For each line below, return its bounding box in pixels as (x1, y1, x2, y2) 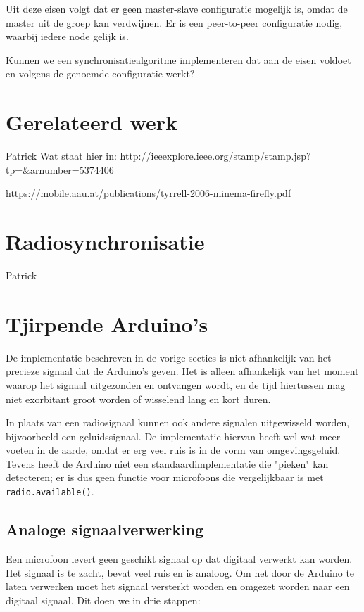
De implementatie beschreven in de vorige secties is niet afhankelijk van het (6, 350, 332, 364)
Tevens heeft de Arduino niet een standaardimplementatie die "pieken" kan (6, 456, 329, 471)
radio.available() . (6, 484, 94, 499)
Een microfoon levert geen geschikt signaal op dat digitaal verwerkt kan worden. (6, 551, 353, 566)
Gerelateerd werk (6, 108, 177, 136)
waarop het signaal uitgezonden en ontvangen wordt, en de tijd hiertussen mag (6, 377, 346, 392)
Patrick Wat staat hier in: (6, 148, 117, 163)
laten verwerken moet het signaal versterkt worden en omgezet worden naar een (6, 579, 350, 594)
